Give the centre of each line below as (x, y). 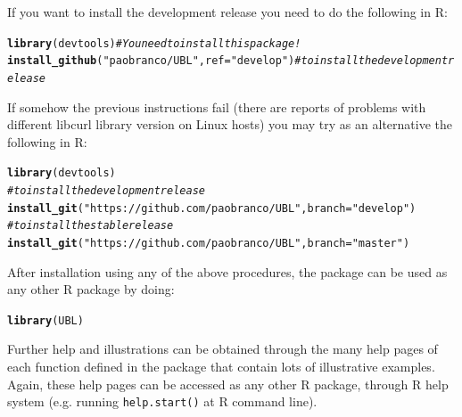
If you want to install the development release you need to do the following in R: (227, 12)
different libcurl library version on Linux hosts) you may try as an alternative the (230, 124)
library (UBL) (45, 320)
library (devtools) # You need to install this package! (154, 43)
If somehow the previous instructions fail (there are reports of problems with (217, 106)
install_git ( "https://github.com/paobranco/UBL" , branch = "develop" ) (212, 208)
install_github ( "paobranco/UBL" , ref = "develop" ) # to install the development (228, 61)
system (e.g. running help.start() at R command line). (162, 401)
